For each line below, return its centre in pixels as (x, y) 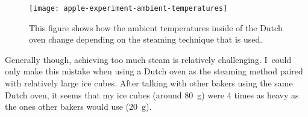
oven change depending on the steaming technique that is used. (146, 39)
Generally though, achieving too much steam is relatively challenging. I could (148, 59)
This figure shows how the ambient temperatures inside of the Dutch (156, 27)
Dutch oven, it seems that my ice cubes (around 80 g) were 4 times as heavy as (152, 94)
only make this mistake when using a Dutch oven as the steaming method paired (154, 71)
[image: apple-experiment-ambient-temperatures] (128, 8)
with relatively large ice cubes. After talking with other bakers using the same (149, 83)
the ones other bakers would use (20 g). (78, 106)
